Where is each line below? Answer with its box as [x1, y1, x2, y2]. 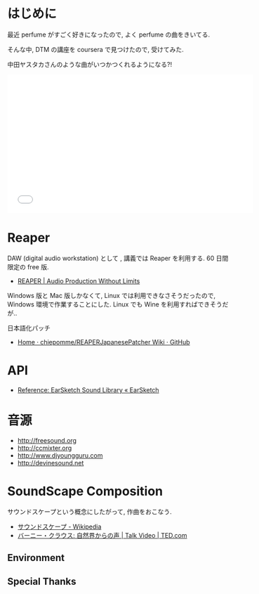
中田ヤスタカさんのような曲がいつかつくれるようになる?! [7, 60, 173, 68]
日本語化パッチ [7, 323, 51, 332]
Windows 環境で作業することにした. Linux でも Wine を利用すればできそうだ [7, 299, 229, 309]
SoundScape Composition [7, 483, 164, 499]
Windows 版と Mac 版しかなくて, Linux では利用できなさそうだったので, [7, 291, 216, 299]
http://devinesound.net [17, 458, 84, 467]
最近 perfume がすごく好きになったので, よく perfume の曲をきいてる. [7, 30, 211, 39]
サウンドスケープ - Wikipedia [17, 522, 102, 531]
